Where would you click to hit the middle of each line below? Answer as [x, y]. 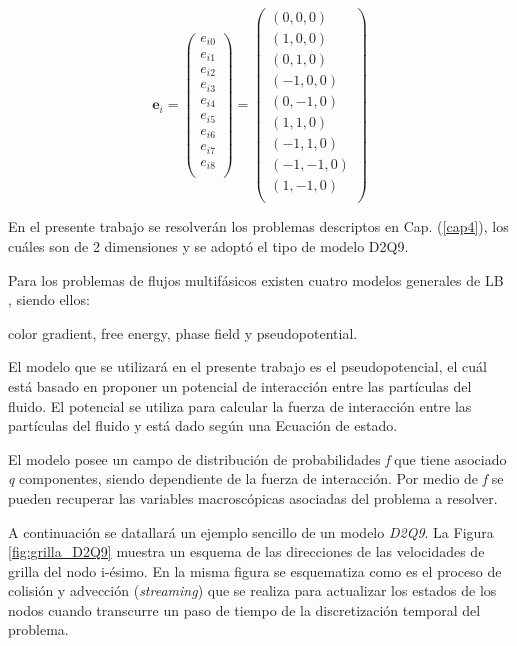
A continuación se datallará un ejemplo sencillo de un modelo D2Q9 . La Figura [251, 531]
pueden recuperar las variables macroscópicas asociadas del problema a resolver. [253, 497]
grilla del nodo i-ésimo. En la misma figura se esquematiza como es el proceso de [255, 570]
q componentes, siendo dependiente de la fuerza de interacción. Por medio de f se [256, 478]
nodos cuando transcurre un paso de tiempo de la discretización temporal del [244, 609]
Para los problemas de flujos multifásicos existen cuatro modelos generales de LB [256, 279]
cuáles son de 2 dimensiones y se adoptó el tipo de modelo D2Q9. [208, 245]
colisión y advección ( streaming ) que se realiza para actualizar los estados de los [252, 590]
